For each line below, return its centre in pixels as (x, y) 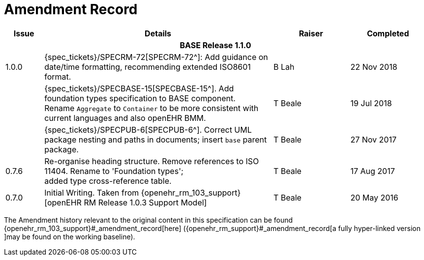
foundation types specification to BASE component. (140, 98)
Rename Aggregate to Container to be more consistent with (151, 108)
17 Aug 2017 (373, 171)
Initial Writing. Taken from (92, 192)
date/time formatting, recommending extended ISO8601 (148, 67)
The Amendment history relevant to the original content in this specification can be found (149, 220)
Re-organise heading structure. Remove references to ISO (152, 161)
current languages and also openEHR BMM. (125, 118)
